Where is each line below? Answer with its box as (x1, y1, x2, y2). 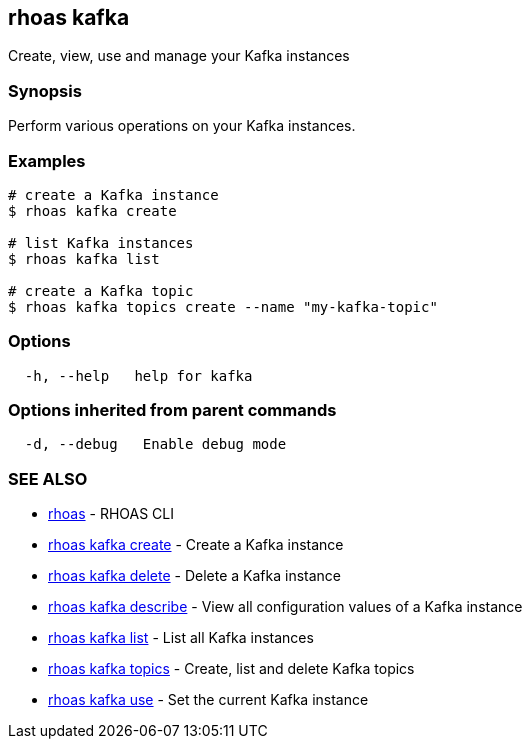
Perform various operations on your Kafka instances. (8, 117, 356, 135)
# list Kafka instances (8, 234, 194, 251)
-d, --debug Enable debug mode (24, 436, 287, 453)
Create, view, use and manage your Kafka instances (8, 47, 350, 65)
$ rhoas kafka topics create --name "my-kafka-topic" (8, 298, 438, 315)
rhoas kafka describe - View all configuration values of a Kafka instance (48, 598, 523, 616)
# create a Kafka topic (8, 282, 194, 299)
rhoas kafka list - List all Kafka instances (48, 629, 314, 647)
